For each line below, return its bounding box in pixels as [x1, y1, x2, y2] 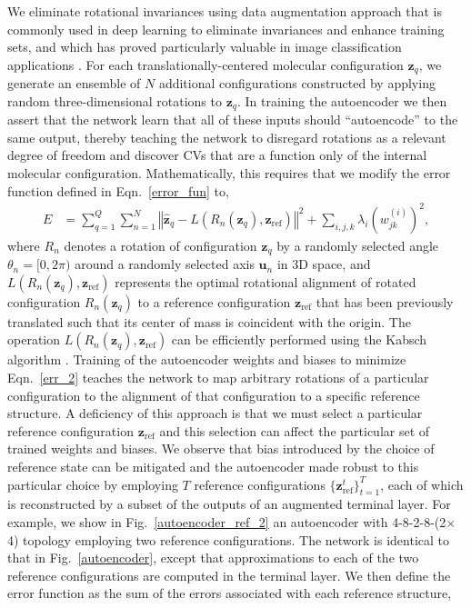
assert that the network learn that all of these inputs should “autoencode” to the [7, 110, 458, 129]
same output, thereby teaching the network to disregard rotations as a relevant [7, 127, 446, 146]
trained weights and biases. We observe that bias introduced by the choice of [7, 439, 435, 458]
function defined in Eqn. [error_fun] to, [7, 181, 229, 200]
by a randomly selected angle [276, 235, 439, 254]
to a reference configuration [137, 292, 291, 311]
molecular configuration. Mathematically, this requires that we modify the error [7, 164, 451, 183]
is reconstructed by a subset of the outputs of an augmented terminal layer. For [7, 494, 451, 513]
